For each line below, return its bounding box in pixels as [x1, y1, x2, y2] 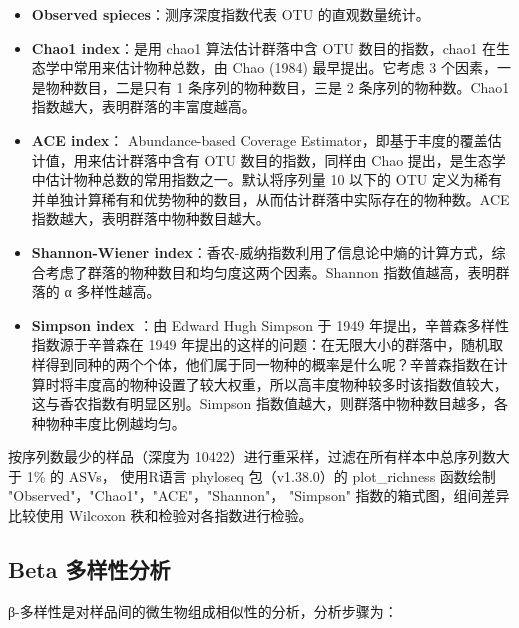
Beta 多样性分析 [8, 554, 171, 585]
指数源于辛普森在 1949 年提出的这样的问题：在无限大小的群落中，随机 [31, 334, 490, 355]
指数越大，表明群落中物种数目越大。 [31, 208, 270, 229]
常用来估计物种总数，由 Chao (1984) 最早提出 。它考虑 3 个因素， [73, 57, 497, 78]
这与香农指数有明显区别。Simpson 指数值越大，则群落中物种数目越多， [31, 393, 494, 414]
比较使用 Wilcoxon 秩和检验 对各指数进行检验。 [8, 505, 313, 526]
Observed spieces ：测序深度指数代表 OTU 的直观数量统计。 [31, 4, 430, 24]
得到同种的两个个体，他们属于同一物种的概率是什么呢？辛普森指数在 [45, 353, 494, 374]
